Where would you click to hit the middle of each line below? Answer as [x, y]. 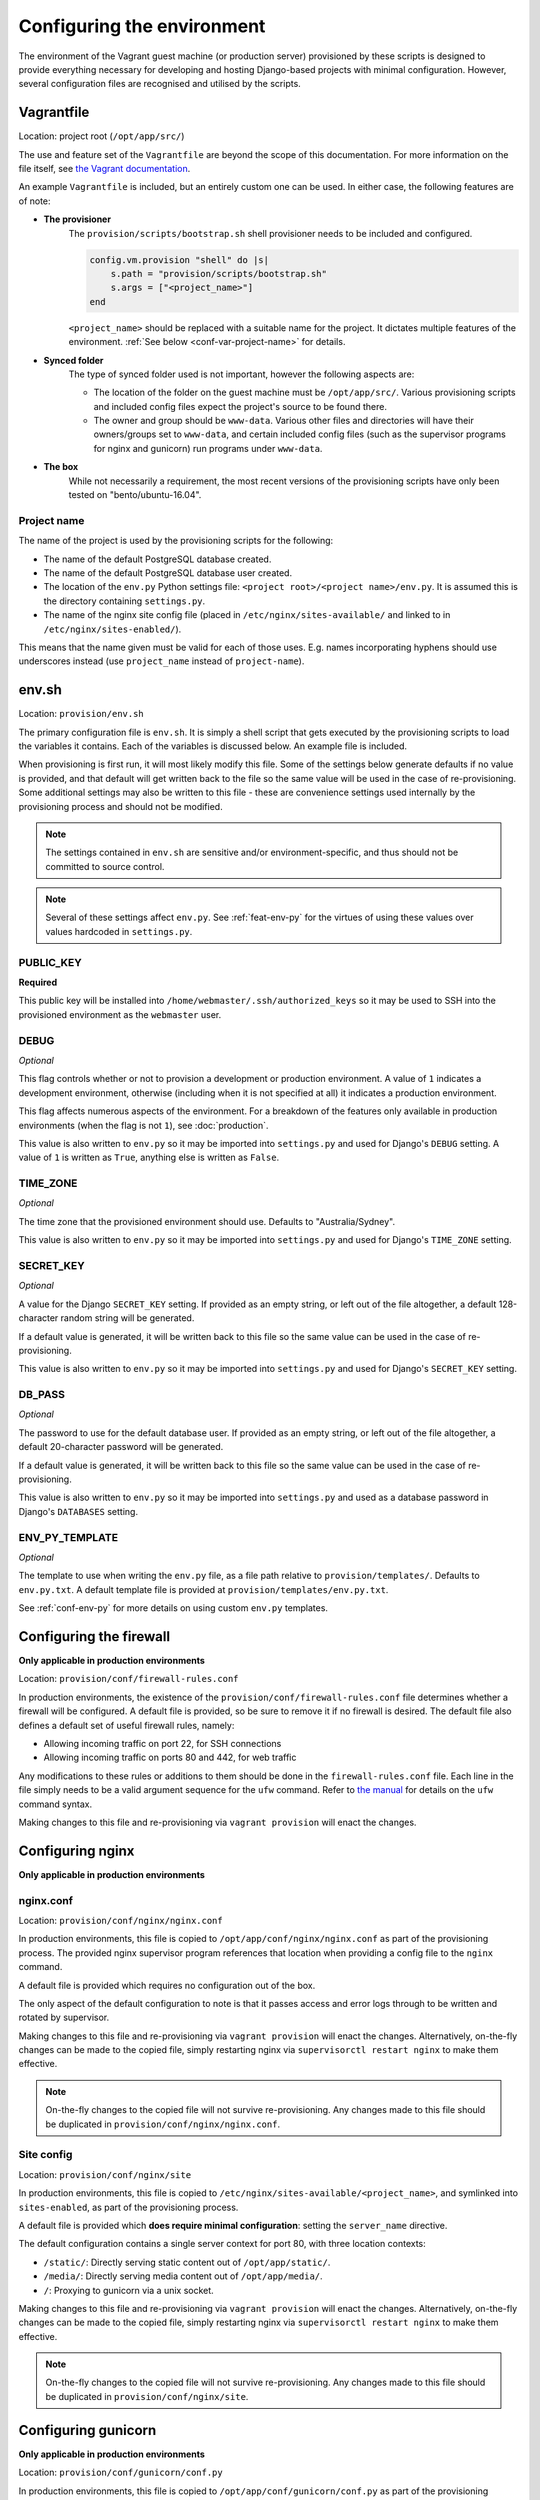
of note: [34, 201]
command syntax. [55, 1804]
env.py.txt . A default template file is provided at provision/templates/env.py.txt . [203, 1589]
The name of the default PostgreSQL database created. [157, 559]
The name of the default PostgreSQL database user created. [168, 572]
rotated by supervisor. [64, 2017]
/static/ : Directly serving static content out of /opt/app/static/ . [187, 2262]
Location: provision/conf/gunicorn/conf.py [121, 2472]
